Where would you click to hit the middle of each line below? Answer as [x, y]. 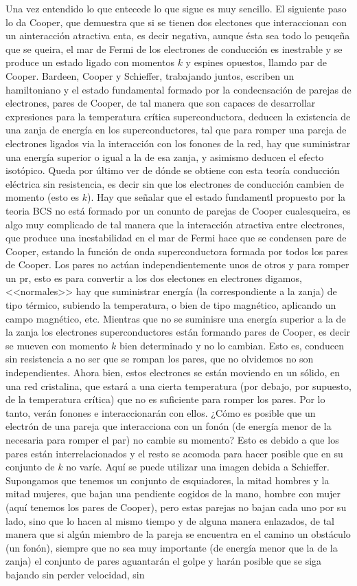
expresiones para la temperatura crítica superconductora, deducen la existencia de [178, 116]
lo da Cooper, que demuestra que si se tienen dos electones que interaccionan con [176, 22]
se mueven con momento [57, 345]
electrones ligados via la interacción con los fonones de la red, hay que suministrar [178, 143]
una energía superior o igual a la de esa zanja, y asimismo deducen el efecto [165, 156]
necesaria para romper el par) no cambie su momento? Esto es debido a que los [172, 440]
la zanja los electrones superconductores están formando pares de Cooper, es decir [178, 332]
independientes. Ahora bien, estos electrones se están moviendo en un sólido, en [173, 372]
